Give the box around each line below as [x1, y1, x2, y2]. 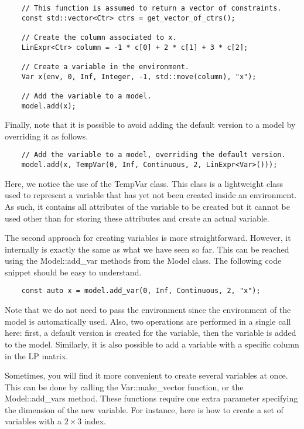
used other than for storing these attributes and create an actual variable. [5, 212, 269, 224]
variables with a [5, 415, 62, 427]
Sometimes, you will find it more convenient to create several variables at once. [5, 369, 288, 382]
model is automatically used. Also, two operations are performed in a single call [5, 315, 291, 327]
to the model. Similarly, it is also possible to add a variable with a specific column [5, 338, 299, 350]
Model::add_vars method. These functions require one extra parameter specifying [5, 392, 298, 404]
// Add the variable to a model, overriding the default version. [21, 151, 286, 159]
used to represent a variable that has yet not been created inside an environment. [5, 189, 297, 201]
